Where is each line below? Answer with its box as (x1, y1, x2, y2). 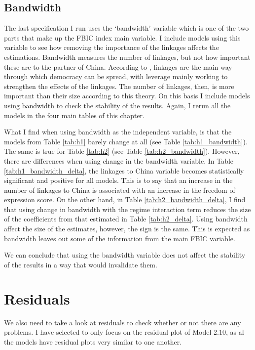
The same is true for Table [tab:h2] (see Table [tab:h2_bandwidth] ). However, (4, 146, 240, 156)
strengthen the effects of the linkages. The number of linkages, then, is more (4, 81, 234, 91)
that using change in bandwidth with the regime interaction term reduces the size (4, 204, 251, 214)
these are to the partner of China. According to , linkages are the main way (4, 61, 232, 72)
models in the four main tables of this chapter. (4, 110, 145, 120)
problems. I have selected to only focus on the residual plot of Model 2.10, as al (4, 327, 244, 337)
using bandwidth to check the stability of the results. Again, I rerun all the (4, 100, 231, 110)
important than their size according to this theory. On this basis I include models (4, 90, 250, 101)
